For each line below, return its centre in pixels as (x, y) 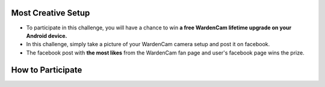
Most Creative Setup (51, 13)
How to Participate (47, 70)
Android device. (47, 35)
